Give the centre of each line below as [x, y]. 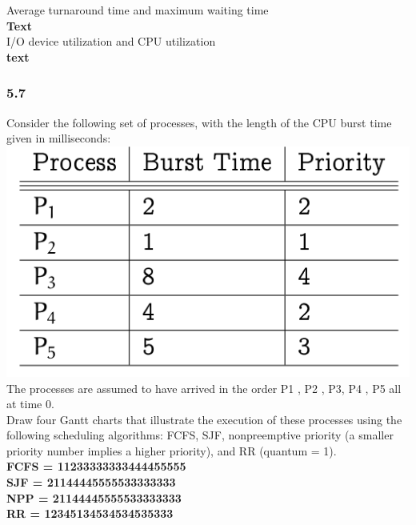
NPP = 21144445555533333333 [94, 497]
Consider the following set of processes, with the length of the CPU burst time [199, 122]
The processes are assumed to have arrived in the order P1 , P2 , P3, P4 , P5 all [204, 388]
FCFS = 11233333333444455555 [96, 466]
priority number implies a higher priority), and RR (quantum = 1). [172, 450]
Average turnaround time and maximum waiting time [138, 10]
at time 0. [30, 404]
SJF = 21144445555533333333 [91, 482]
